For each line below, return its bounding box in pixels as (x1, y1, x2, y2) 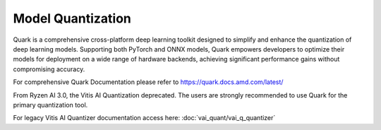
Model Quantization (13, 11, 132, 26)
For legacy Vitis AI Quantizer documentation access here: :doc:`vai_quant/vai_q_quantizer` (13, 114, 276, 122)
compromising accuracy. (13, 64, 85, 73)
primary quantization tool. (13, 100, 88, 109)
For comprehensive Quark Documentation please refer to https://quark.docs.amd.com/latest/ (13, 78, 284, 86)
